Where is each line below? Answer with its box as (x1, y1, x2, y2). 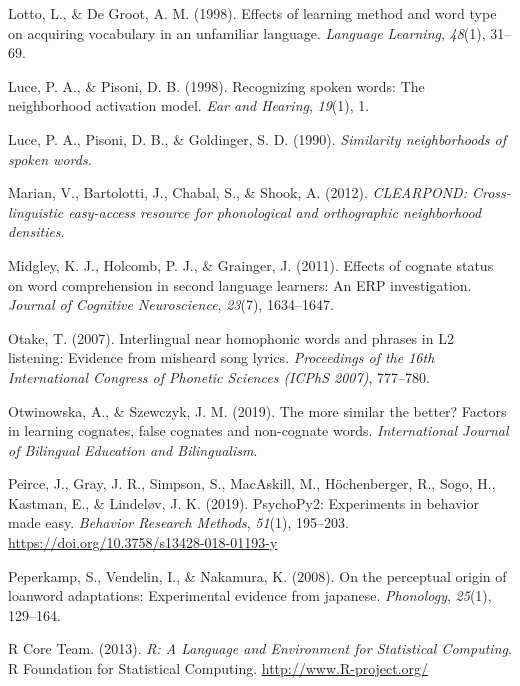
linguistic (8, 201, 64, 222)
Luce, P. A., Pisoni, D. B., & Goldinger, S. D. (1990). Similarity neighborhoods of (8, 128, 507, 149)
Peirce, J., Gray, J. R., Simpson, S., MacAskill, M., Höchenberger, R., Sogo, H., (8, 473, 496, 494)
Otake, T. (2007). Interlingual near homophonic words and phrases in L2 (8, 327, 454, 348)
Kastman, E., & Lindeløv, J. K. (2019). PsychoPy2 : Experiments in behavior (8, 492, 479, 513)
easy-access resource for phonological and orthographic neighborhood (68, 201, 482, 222)
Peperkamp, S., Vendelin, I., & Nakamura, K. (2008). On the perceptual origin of (8, 565, 507, 586)
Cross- (471, 182, 511, 203)
